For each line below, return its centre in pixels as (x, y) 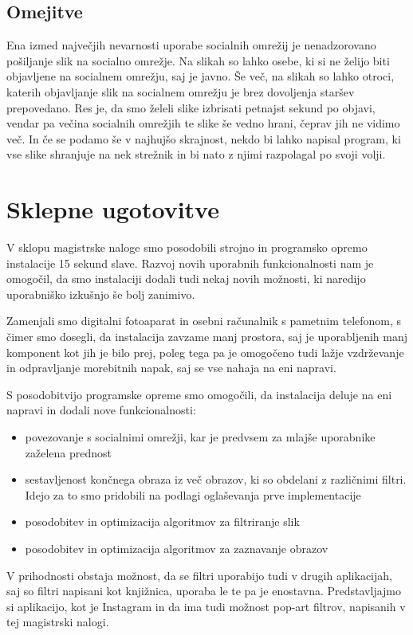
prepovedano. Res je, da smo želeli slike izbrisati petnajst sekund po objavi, (191, 107)
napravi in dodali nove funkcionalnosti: (101, 410)
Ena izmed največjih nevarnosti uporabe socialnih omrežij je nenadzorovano (191, 45)
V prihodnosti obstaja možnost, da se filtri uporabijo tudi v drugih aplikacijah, (199, 575)
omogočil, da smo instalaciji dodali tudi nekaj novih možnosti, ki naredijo (186, 278)
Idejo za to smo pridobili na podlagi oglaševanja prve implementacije (193, 494)
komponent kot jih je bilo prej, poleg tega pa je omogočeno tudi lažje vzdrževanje (205, 352)
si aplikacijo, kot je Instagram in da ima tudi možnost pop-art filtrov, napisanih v (206, 606)
